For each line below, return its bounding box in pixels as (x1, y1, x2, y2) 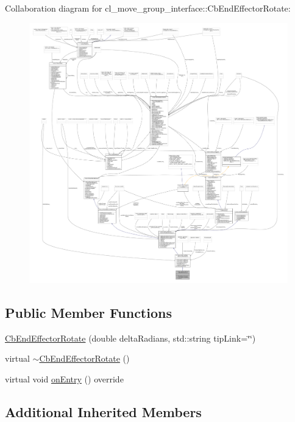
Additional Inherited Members (5, 402, 202, 421)
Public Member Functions (5, 303, 172, 322)
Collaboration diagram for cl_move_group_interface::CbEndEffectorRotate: (5, 2, 291, 14)
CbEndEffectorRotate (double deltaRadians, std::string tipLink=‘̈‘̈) (5, 331, 256, 344)
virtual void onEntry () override (5, 372, 124, 385)
